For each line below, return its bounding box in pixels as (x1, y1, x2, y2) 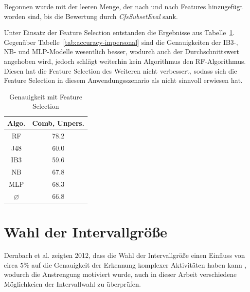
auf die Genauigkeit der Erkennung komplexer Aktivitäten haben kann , (31, 259, 247, 270)
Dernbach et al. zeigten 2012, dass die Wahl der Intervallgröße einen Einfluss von (4, 250, 245, 260)
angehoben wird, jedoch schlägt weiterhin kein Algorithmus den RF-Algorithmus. (4, 56, 246, 66)
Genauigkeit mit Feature (9, 91, 82, 101)
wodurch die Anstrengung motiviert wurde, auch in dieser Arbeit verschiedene (4, 269, 237, 279)
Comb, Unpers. (32, 117, 85, 128)
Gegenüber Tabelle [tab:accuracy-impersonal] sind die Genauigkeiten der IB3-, (4, 37, 238, 47)
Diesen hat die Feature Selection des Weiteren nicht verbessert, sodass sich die (4, 65, 237, 76)
